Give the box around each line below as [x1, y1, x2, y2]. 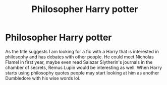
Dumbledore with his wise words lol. [5, 75, 81, 81]
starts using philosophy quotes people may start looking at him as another [5, 69, 159, 76]
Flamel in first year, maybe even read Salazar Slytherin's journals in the [5, 59, 153, 65]
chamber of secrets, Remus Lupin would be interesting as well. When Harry [5, 64, 162, 70]
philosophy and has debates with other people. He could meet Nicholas [5, 54, 154, 60]
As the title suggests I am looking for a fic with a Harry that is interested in [5, 48, 159, 54]
